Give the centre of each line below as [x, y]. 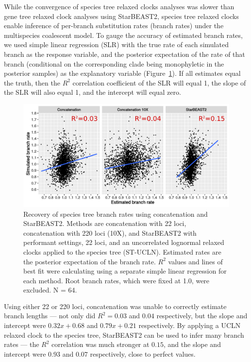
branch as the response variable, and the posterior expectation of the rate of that [125, 54]
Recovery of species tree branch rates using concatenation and [116, 214]
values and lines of [195, 261]
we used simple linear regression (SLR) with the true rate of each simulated [116, 44]
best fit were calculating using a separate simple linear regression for [125, 271]
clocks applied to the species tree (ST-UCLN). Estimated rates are [122, 251]
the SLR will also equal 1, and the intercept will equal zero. [92, 92]
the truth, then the [32, 82]
